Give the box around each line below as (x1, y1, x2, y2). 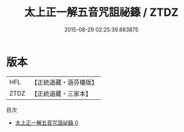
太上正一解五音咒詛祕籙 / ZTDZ (24, 5, 179, 19)
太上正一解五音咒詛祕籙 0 (14, 119, 78, 126)
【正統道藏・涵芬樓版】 (31, 78, 98, 87)
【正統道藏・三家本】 (31, 89, 92, 97)
